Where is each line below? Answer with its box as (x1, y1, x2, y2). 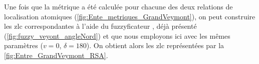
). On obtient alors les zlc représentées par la (86, 40, 224, 51)
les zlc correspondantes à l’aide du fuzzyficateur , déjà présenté (4, 21, 197, 31)
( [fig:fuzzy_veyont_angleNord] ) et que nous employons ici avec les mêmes (4, 30, 230, 41)
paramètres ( (4, 40, 43, 51)
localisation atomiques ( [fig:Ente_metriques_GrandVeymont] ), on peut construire (4, 11, 255, 21)
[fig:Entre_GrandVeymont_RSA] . (4, 50, 108, 60)
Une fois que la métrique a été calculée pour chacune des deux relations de (4, 1, 233, 11)
